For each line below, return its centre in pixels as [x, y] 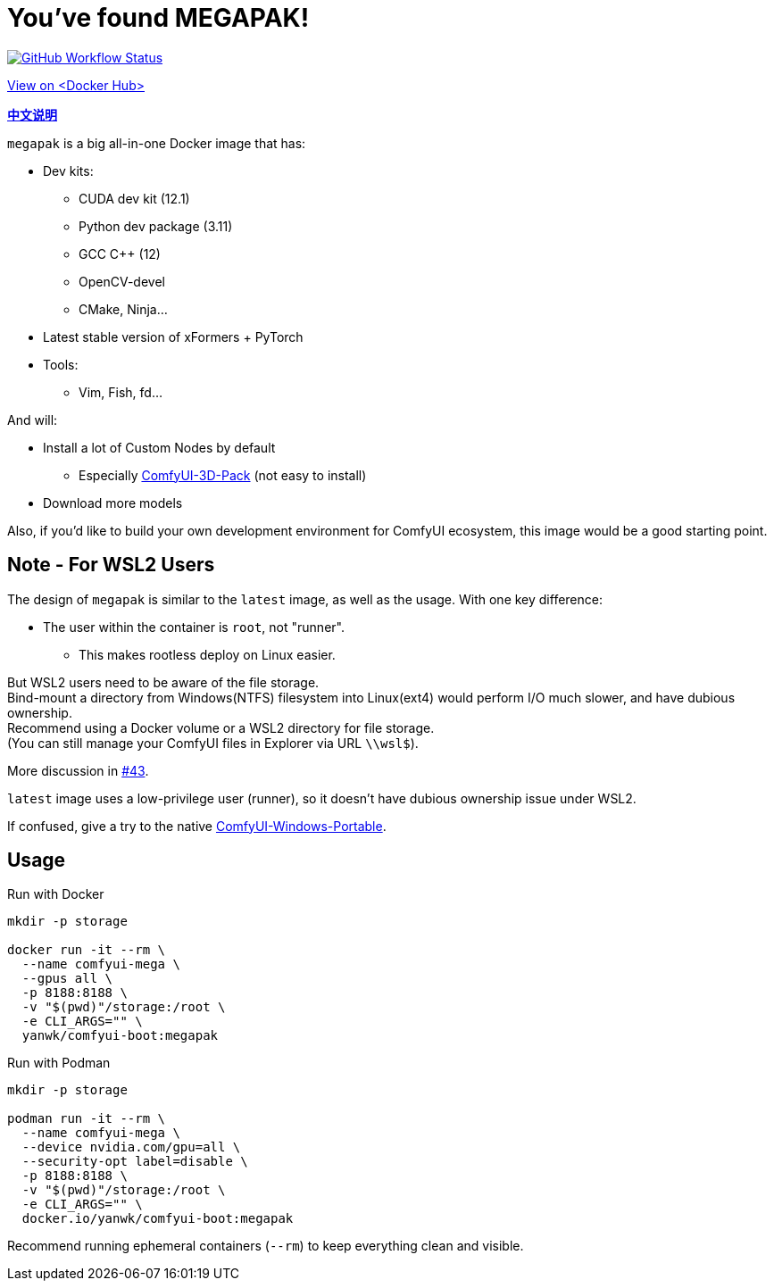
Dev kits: [68, 170]
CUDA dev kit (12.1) [134, 198]
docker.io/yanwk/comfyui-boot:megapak [158, 1219]
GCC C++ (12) [120, 253]
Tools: [61, 364]
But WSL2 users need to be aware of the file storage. [163, 682]
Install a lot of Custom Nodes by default [159, 447]
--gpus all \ [67, 979]
